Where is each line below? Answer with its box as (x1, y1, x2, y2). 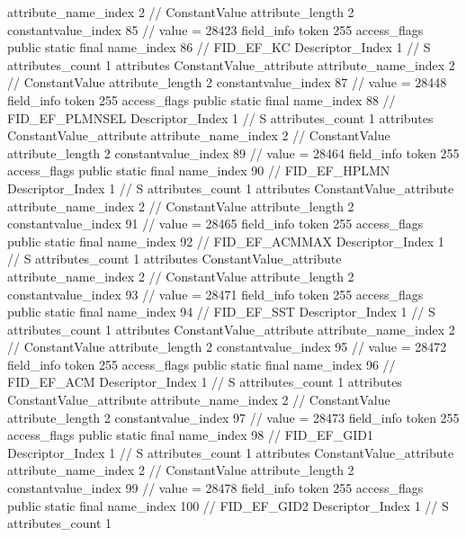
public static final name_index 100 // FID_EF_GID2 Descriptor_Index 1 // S (7, 496, 449, 515)
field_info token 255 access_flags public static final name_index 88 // (7, 90, 396, 109)
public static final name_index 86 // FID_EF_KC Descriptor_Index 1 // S (7, 38, 431, 57)
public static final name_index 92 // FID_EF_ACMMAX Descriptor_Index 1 (7, 231, 444, 250)
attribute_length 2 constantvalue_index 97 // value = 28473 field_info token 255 (7, 407, 460, 426)
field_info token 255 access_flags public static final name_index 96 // (7, 354, 396, 373)
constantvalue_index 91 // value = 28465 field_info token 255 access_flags (7, 214, 424, 233)
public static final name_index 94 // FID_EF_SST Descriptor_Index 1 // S (7, 302, 435, 321)
